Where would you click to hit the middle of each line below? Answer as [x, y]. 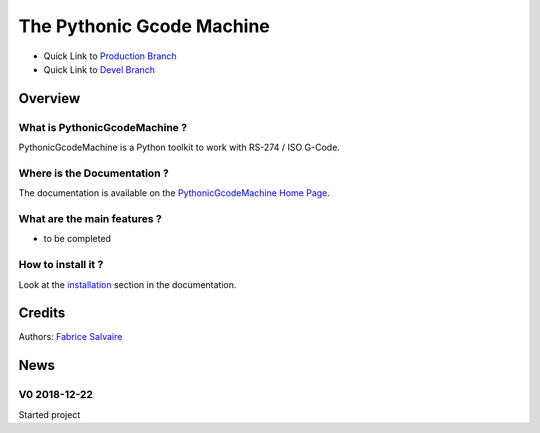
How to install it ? [61, 265]
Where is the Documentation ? [93, 173]
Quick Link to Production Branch [110, 56]
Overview [49, 98]
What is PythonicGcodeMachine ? [103, 127]
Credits [42, 313]
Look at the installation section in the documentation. [127, 284]
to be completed [77, 239]
